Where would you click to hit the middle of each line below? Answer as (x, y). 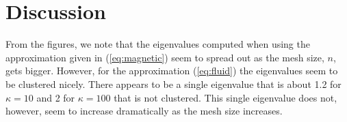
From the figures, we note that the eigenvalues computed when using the (158, 44)
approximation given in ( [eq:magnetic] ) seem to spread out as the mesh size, (165, 57)
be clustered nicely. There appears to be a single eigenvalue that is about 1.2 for (173, 83)
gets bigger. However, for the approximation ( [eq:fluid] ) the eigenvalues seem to (172, 71)
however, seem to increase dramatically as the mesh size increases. (144, 111)
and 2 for (56, 97)
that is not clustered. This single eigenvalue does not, (226, 97)
